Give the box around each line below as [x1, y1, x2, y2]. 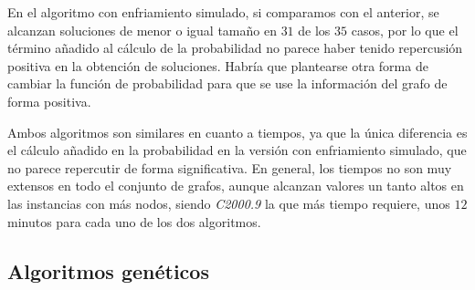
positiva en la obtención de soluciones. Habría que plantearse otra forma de [7, 56, 428, 75]
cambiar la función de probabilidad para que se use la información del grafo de [7, 74, 448, 93]
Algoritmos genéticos [7, 256, 209, 285]
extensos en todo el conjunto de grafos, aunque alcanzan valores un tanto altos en [7, 176, 464, 195]
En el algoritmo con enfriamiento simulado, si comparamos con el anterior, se [7, 3, 439, 21]
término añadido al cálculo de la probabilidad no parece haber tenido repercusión [7, 38, 463, 57]
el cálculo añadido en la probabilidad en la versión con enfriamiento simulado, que [7, 140, 467, 160]
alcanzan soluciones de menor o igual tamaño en [7, 20, 277, 39]
